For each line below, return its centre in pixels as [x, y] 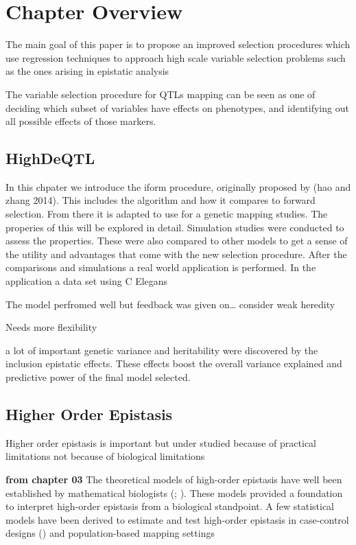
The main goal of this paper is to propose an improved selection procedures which [178, 44]
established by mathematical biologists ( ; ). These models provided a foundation [174, 492]
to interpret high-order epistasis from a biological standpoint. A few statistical [170, 506]
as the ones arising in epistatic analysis [87, 71]
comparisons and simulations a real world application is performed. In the [161, 267]
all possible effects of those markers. [81, 121]
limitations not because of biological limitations [105, 456]
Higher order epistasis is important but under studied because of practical [161, 442]
